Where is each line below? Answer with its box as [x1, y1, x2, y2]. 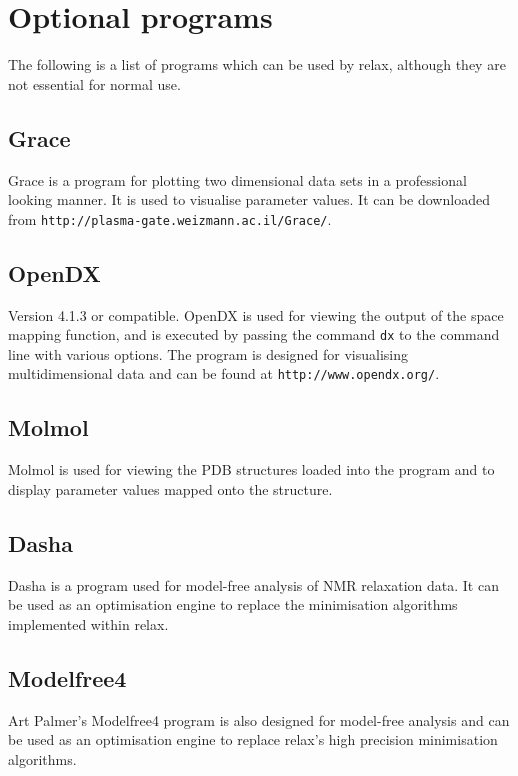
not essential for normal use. [8, 73, 181, 94]
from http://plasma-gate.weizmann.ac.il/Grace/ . [8, 208, 332, 229]
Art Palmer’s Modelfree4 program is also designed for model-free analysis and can [8, 709, 510, 730]
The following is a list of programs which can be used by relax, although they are [8, 54, 506, 75]
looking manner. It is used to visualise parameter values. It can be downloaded [8, 189, 490, 210]
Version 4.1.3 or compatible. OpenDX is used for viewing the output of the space [8, 304, 504, 325]
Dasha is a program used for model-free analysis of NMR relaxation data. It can [8, 574, 499, 595]
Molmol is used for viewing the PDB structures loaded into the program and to [8, 459, 495, 480]
